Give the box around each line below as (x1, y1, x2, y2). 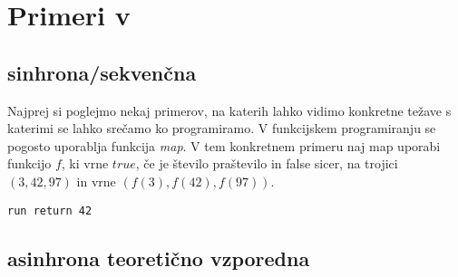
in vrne (76, 171, 116, 190)
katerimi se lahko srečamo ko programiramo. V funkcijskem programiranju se (7, 119, 436, 138)
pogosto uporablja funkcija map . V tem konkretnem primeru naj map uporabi (7, 136, 441, 155)
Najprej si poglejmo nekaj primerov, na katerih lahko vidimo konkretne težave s (7, 100, 452, 119)
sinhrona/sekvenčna (7, 58, 197, 86)
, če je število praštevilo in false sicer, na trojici (135, 154, 398, 173)
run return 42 (7, 204, 93, 217)
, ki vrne (61, 154, 109, 173)
